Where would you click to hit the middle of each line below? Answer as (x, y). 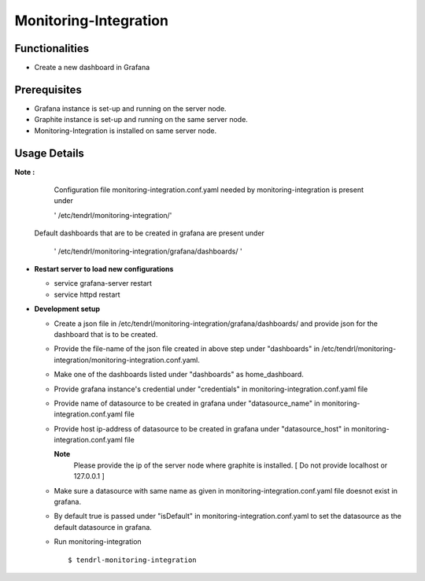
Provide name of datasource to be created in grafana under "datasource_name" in (187, 403)
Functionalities (52, 48)
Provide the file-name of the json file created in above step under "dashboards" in (187, 349)
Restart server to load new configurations (104, 269)
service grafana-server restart (103, 283)
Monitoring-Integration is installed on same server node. (125, 131)
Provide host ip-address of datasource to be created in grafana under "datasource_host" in (202, 428)
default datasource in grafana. (103, 527)
